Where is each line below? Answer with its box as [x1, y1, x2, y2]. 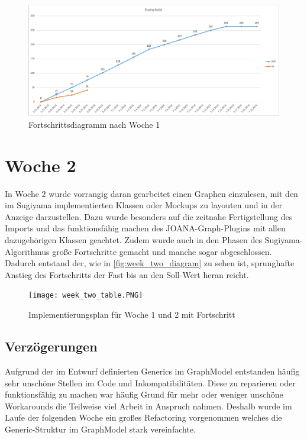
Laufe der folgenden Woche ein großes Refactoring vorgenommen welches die [5, 411, 282, 424]
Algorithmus [5, 245, 50, 257]
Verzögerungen [5, 337, 98, 356]
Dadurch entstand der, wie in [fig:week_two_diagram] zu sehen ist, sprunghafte [5, 257, 295, 269]
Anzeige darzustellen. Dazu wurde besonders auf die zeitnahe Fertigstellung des [5, 210, 293, 222]
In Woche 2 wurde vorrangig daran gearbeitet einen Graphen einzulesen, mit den [5, 187, 298, 199]
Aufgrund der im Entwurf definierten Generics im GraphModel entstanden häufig [5, 364, 300, 377]
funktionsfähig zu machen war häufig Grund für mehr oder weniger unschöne [5, 388, 283, 401]
